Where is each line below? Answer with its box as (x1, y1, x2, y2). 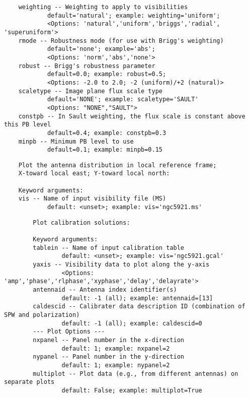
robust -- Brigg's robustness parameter (18, 62, 155, 70)
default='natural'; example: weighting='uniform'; (47, 12, 220, 19)
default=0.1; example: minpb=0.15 (47, 146, 162, 154)
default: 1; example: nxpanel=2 (61, 345, 170, 352)
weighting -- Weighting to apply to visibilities (18, 4, 188, 11)
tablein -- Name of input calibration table (33, 244, 184, 251)
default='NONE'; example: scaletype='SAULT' (47, 96, 199, 103)
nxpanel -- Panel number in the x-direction (33, 336, 184, 344)
